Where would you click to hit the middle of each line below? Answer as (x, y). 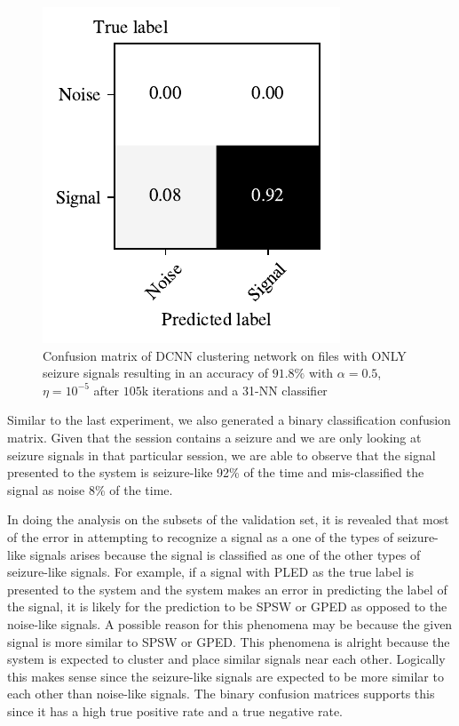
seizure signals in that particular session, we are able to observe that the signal (222, 455)
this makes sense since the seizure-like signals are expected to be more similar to (226, 676)
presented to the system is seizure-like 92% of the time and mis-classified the (216, 472)
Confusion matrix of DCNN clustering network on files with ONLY (225, 355)
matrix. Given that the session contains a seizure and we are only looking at (214, 437)
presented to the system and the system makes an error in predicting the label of (227, 589)
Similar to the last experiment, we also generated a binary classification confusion (229, 420)
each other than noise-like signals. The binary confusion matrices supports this (221, 694)
